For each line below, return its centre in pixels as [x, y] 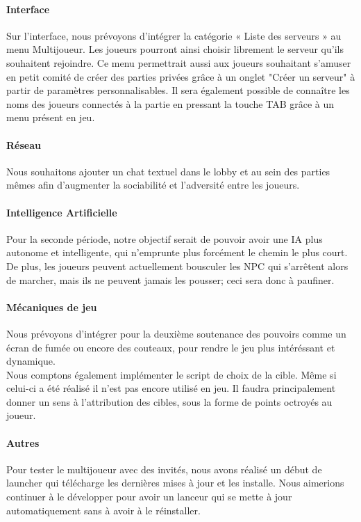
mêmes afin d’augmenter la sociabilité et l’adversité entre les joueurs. [153, 185]
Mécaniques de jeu [52, 307]
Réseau [24, 144]
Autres [23, 442]
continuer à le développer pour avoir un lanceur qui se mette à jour [149, 497]
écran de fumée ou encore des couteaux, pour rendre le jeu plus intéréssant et [171, 347]
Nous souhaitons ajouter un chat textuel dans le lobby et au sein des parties [168, 171]
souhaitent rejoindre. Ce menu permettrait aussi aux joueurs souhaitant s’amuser [179, 62]
